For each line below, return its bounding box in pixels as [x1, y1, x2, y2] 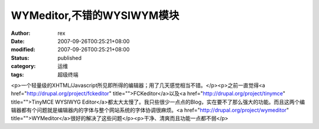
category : [11, 63, 36, 70]
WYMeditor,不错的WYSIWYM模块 [11, 9, 180, 22]
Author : [11, 30, 31, 37]
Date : [11, 37, 25, 44]
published [57, 54, 82, 62]
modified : [11, 46, 35, 53]
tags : [11, 71, 24, 78]
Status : [11, 54, 30, 62]
